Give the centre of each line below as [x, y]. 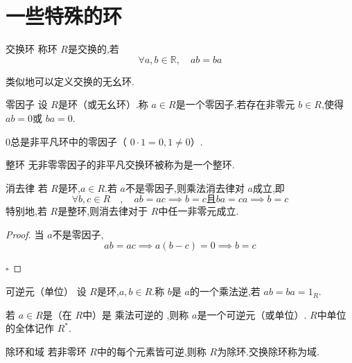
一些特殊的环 [64, 16]
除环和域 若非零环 [46, 351]
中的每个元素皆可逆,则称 [151, 351]
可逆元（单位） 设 [46, 291]
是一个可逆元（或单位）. [252, 314]
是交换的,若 [93, 49]
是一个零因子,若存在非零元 [235, 104]
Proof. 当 [25, 234]
